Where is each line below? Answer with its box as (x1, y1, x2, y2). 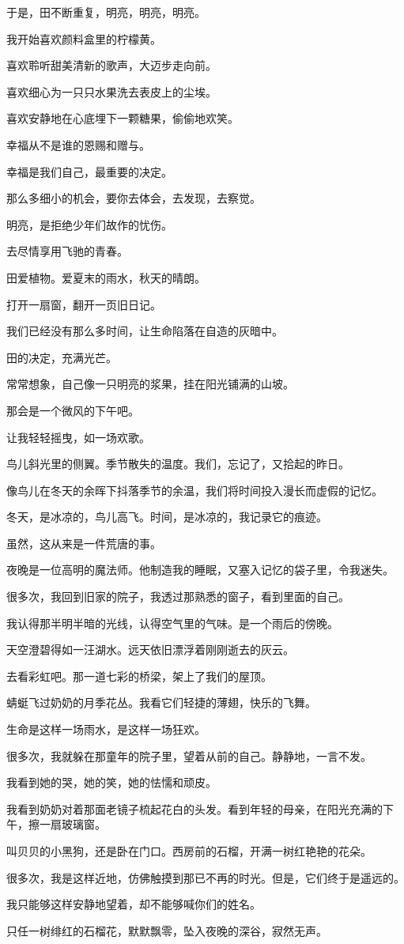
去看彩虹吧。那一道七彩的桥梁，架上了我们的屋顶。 (6, 667, 272, 684)
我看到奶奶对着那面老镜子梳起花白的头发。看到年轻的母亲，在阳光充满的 (6, 800, 383, 817)
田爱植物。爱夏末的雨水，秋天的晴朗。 (6, 269, 206, 285)
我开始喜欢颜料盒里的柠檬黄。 (6, 30, 161, 47)
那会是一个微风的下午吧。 (6, 402, 139, 418)
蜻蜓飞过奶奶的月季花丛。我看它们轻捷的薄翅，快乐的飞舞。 (6, 694, 316, 711)
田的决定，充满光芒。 (6, 349, 117, 365)
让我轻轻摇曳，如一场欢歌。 (6, 429, 150, 445)
